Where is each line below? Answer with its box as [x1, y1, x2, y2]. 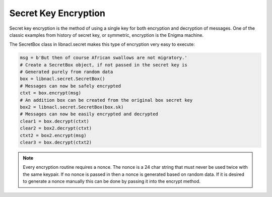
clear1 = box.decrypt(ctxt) [20, 118, 89, 124]
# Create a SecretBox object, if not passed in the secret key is [20, 62, 187, 68]
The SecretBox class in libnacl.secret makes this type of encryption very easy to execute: [9, 41, 195, 47]
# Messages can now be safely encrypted [20, 83, 121, 89]
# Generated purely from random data [20, 69, 113, 75]
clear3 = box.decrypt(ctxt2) [20, 140, 92, 145]
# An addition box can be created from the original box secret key [20, 97, 193, 103]
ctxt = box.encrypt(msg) [20, 90, 82, 96]
